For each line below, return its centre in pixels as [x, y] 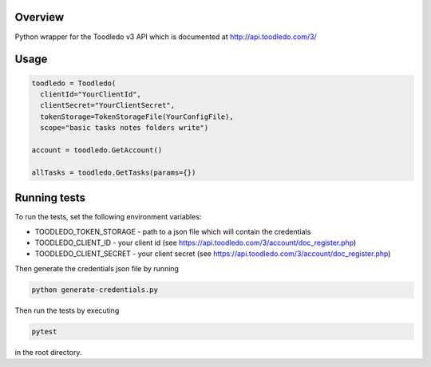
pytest [44, 331]
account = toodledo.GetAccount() [97, 150]
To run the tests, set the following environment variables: [108, 217]
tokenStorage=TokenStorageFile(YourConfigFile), [137, 116]
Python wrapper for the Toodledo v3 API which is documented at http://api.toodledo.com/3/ [166, 37]
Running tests [50, 198]
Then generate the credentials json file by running [97, 268]
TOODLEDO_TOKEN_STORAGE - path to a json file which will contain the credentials [173, 231]
